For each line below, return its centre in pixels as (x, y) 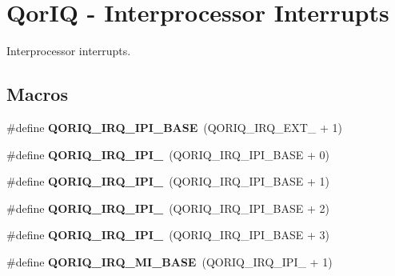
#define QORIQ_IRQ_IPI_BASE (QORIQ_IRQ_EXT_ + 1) (174, 127)
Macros (37, 94)
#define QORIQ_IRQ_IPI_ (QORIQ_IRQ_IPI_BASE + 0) (168, 154)
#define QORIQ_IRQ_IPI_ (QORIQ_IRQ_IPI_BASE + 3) (168, 235)
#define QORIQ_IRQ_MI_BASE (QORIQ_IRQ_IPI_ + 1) (170, 261)
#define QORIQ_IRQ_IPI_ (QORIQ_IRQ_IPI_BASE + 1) (168, 181)
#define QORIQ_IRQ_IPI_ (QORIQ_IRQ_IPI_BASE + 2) (168, 208)
